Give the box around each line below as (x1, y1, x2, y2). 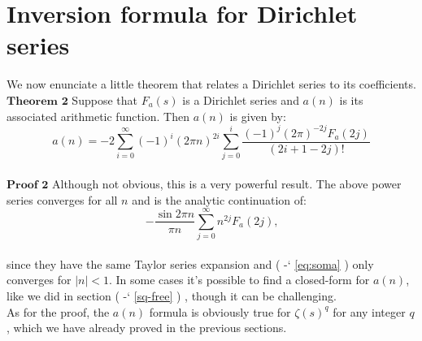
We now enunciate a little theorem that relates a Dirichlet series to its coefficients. (7, 76, 416, 93)
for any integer (333, 303, 406, 320)
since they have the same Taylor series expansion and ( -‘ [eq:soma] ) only (7, 255, 374, 272)
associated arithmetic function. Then (7, 107, 189, 124)
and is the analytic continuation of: (132, 191, 307, 208)
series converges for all (7, 191, 118, 208)
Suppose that (72, 91, 137, 108)
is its (339, 91, 363, 108)
